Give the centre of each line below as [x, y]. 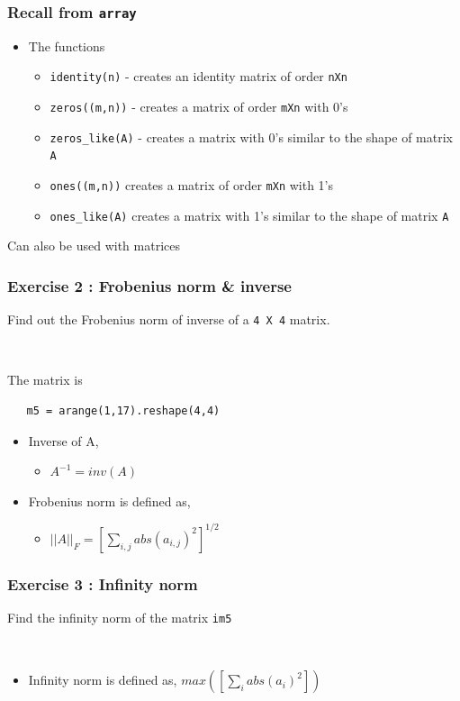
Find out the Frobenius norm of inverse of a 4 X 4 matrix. [169, 319]
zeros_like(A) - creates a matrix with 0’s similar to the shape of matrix [251, 137]
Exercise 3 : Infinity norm [103, 583]
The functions [67, 46]
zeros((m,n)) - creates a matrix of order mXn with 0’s [199, 107]
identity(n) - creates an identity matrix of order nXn [198, 76]
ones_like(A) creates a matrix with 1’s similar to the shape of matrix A [249, 215]
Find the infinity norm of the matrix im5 [120, 618]
